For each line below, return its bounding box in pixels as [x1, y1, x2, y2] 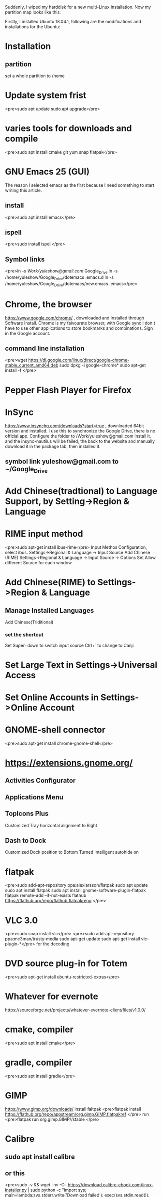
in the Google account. [5, 330, 51, 336]
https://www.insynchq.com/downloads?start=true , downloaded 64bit [5, 423, 144, 429]
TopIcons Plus [5, 810, 49, 818]
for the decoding [36, 941, 70, 947]
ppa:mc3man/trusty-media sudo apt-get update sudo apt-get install [5, 936, 140, 942]
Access [5, 670, 36, 681]
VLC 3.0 [5, 915, 38, 926]
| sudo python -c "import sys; [28, 1187, 87, 1193]
